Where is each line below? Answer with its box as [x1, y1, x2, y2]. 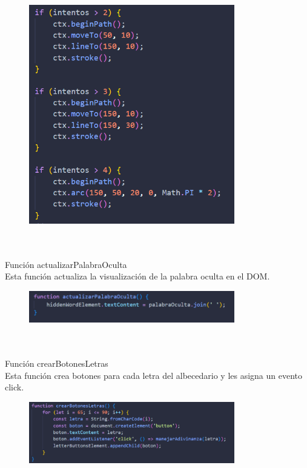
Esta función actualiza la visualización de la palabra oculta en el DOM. [5, 270, 270, 282]
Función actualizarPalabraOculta [5, 258, 127, 270]
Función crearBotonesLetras [5, 357, 108, 370]
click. [5, 381, 24, 393]
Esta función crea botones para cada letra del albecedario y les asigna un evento [5, 369, 303, 381]
